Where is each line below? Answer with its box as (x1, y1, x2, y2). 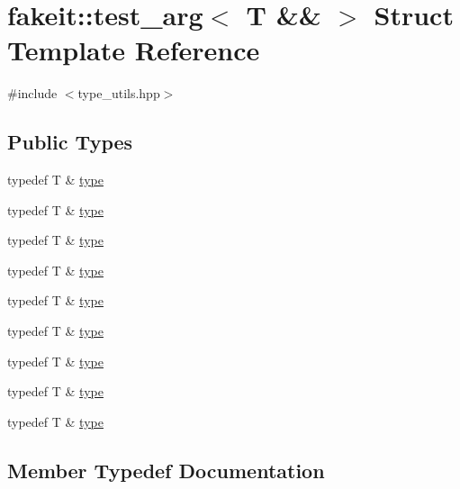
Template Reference (7, 32, 260, 68)
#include (7, 84, 58, 103)
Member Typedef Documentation (7, 456, 325, 484)
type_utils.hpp (77, 84, 160, 103)
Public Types (7, 128, 133, 156)
